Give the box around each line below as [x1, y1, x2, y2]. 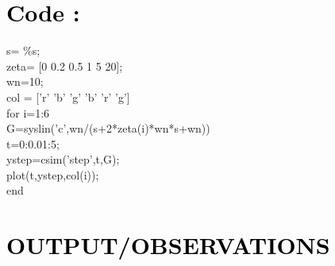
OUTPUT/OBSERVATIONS [6, 229, 330, 261]
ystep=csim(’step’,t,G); [6, 151, 120, 168]
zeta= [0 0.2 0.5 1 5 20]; [6, 57, 123, 74]
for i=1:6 [6, 104, 50, 121]
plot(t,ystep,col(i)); [6, 166, 99, 183]
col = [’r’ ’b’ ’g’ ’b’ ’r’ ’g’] [6, 88, 130, 105]
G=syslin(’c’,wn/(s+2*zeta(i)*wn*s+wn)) [6, 120, 210, 137]
